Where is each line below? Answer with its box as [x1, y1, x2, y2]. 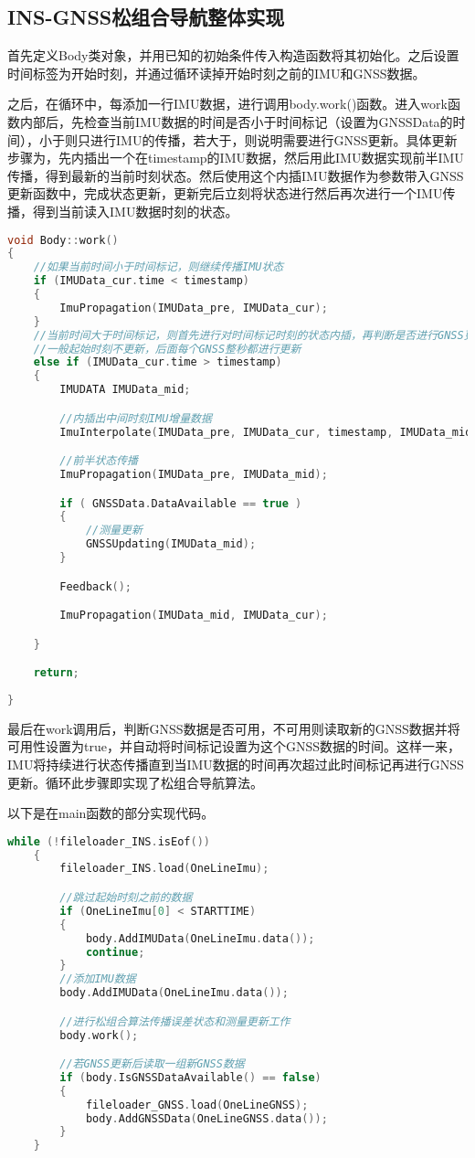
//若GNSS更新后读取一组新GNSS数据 [59, 1057, 245, 1071]
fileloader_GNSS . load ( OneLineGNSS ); [85, 1098, 309, 1111]
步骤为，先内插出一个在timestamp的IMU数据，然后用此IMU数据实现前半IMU [7, 148, 464, 167]
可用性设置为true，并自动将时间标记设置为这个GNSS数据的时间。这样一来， [7, 737, 460, 756]
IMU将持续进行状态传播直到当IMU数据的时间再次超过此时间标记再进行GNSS [7, 754, 464, 773]
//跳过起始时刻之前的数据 [59, 891, 193, 905]
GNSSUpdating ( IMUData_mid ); [85, 537, 257, 551]
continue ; [85, 945, 145, 959]
